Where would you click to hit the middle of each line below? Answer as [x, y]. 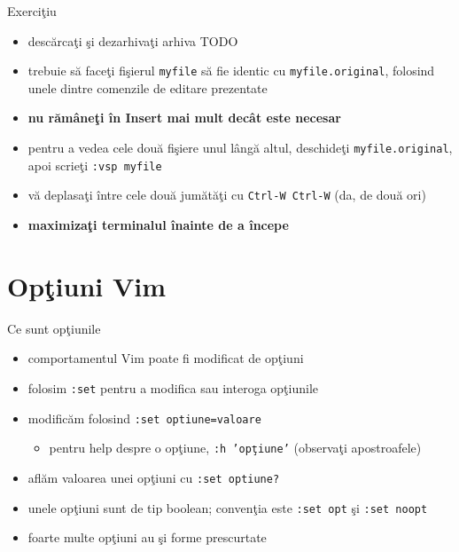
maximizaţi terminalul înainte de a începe [158, 225]
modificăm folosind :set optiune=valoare [144, 418]
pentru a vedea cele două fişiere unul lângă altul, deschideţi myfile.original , [240, 148]
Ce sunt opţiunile [54, 328]
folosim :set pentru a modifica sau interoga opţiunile [173, 387]
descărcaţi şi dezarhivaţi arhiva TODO [133, 40]
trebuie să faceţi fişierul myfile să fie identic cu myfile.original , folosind [231, 71]
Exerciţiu [32, 11]
